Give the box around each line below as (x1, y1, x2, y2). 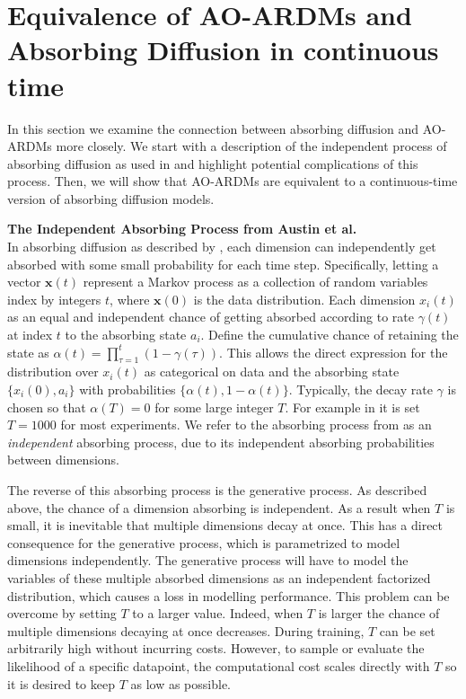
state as (7, 342, 49, 361)
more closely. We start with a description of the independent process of (56, 137, 447, 155)
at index (7, 325, 53, 344)
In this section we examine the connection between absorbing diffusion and (7, 119, 419, 137)
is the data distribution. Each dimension (193, 289, 416, 308)
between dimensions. (7, 450, 119, 469)
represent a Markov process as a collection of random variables (83, 272, 428, 291)
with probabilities (79, 380, 176, 399)
